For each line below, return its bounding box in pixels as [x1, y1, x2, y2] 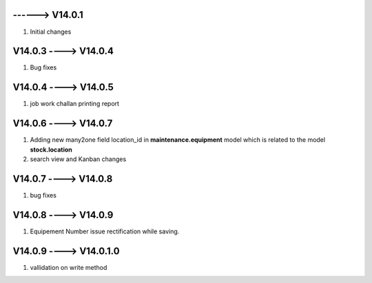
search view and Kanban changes [30, 155, 127, 163]
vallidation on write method [30, 263, 107, 271]
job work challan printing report [30, 100, 120, 108]
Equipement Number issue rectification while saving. [30, 227, 180, 235]
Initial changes [30, 28, 72, 36]
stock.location [30, 145, 72, 154]
